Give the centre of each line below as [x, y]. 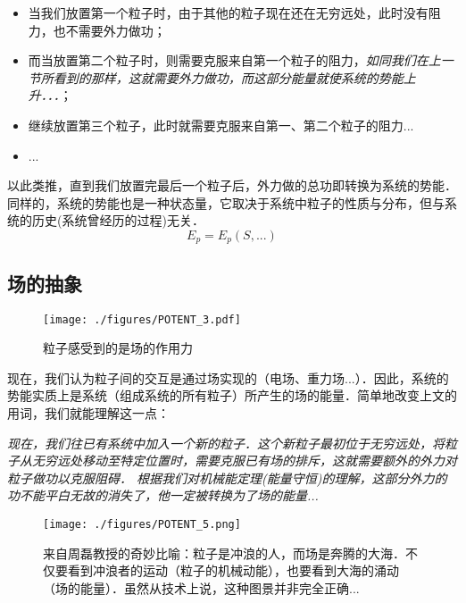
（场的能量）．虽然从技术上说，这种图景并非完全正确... [201, 587]
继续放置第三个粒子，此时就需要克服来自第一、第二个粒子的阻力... [221, 125]
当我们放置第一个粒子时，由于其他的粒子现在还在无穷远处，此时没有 [228, 13]
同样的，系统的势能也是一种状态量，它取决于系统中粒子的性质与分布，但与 [226, 202]
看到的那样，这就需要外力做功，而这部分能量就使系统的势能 [228, 77]
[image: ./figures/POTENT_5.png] [142, 524]
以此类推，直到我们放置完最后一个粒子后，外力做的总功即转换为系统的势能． [232, 185]
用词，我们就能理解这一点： [88, 413]
